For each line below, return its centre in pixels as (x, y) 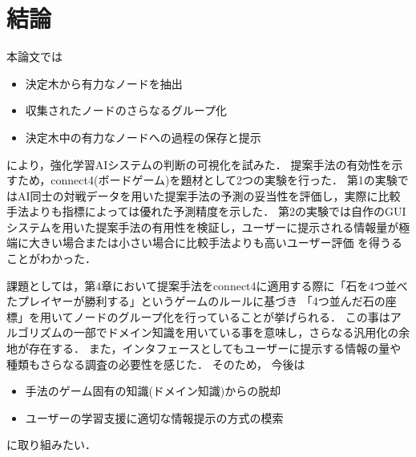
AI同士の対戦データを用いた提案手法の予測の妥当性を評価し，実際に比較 (209, 195)
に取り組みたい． (51, 445)
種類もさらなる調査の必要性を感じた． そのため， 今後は (156, 364)
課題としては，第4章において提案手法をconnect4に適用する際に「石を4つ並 (202, 285)
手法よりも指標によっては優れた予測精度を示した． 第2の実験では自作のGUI (206, 211)
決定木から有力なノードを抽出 (104, 83)
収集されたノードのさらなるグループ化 (126, 110)
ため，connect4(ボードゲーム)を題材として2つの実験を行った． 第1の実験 (207, 180)
